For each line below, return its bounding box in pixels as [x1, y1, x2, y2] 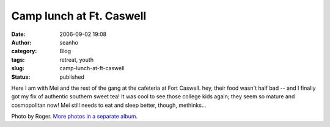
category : [11, 48, 37, 55]
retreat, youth [59, 56, 94, 64]
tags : [11, 56, 25, 64]
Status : [11, 73, 31, 81]
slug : [11, 65, 24, 72]
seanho [59, 38, 79, 46]
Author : [11, 38, 32, 46]
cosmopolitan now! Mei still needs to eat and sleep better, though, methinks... [11, 101, 207, 109]
